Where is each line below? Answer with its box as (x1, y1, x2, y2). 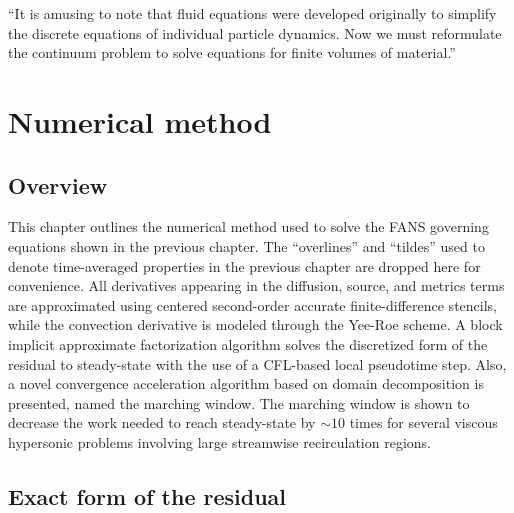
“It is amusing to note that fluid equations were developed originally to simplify (8, 3, 497, 23)
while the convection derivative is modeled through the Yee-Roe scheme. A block (8, 314, 503, 335)
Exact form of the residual (8, 480, 287, 511)
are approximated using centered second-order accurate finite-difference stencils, (8, 294, 497, 315)
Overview (8, 169, 108, 200)
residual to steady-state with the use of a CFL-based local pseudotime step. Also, (8, 353, 507, 374)
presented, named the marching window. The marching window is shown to (8, 392, 470, 413)
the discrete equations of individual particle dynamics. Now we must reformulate (8, 22, 502, 43)
